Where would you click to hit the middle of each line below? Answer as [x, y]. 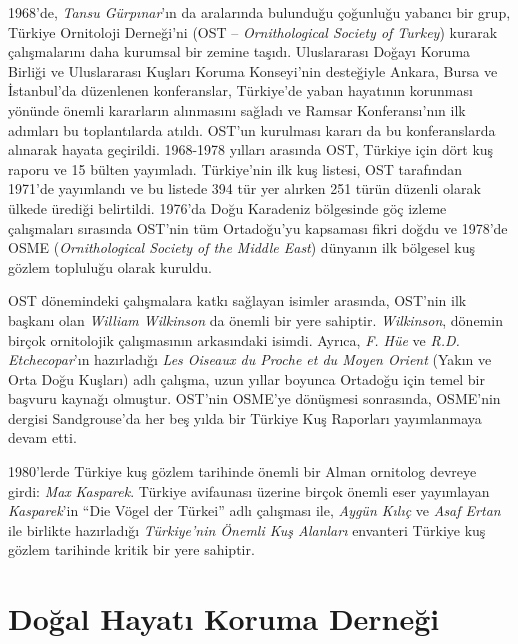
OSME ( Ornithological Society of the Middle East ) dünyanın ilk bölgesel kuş [242, 247]
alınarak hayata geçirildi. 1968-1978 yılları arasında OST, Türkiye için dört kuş [251, 149]
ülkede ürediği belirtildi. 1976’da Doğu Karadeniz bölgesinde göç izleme [227, 207]
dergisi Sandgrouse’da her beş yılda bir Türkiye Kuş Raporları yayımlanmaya [245, 417]
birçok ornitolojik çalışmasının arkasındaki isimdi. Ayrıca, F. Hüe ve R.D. [234, 339]
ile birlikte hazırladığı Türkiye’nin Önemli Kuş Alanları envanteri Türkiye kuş [247, 529]
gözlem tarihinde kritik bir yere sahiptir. [131, 549]
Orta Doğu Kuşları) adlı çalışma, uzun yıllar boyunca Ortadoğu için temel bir [246, 378]
